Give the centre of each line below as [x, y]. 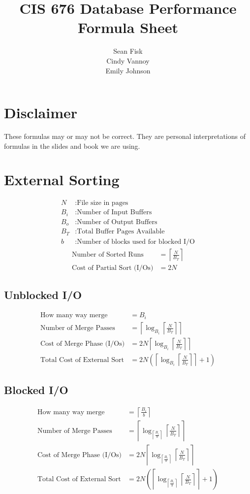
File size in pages [103, 203]
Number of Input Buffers [114, 213]
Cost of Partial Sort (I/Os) [113, 268]
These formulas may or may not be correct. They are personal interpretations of [125, 136]
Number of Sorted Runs [108, 255]
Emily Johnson [128, 70]
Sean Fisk [128, 51]
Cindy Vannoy [128, 60]
